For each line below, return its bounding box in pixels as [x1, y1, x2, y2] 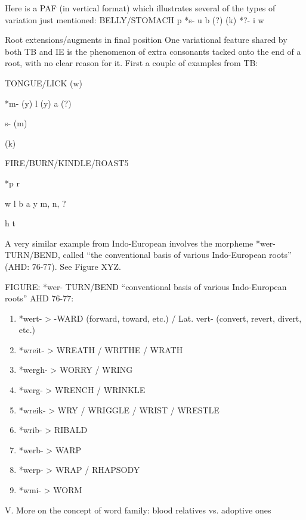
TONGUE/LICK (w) [5, 76, 82, 89]
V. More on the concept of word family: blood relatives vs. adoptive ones [5, 503, 271, 516]
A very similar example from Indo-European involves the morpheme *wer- [5, 236, 276, 249]
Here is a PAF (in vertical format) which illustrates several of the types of [5, 2, 276, 14]
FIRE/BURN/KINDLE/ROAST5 [5, 157, 129, 169]
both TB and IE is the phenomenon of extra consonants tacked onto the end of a [5, 45, 301, 57]
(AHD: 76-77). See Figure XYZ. [5, 260, 121, 272]
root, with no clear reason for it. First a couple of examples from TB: [5, 57, 258, 69]
